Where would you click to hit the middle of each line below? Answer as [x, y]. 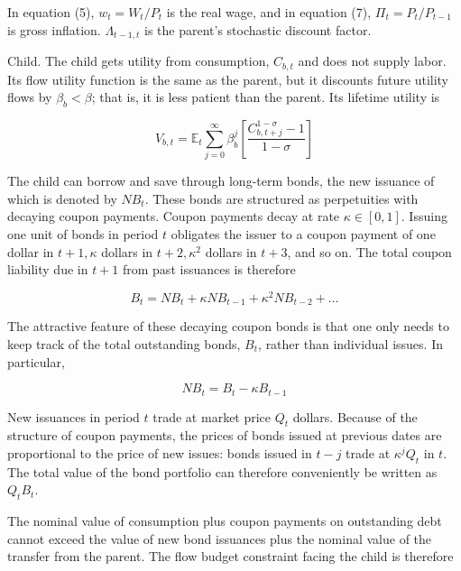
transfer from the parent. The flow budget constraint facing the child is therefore [230, 556]
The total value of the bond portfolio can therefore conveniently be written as [222, 471]
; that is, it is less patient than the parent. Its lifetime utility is [266, 97]
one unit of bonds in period [83, 234]
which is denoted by [62, 198]
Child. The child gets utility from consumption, [138, 61]
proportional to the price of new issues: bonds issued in [160, 452]
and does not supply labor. [372, 61]
